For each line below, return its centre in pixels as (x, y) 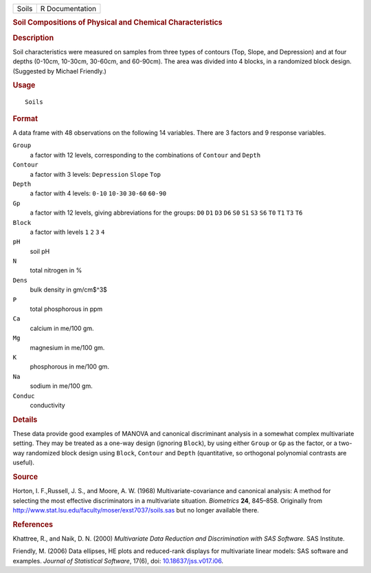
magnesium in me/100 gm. (67, 347)
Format (25, 118)
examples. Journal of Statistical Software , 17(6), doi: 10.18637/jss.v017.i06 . (118, 561)
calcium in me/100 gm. (62, 328)
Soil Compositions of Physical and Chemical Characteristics (117, 23)
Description (33, 38)
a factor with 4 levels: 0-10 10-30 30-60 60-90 (98, 193)
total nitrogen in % (56, 270)
